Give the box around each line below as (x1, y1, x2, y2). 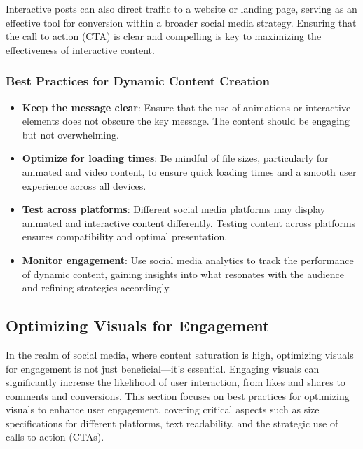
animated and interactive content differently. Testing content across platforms (22, 215, 356, 230)
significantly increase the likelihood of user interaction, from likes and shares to (6, 375, 345, 389)
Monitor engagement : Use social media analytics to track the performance (22, 252, 354, 267)
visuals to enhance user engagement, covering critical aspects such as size (6, 402, 320, 417)
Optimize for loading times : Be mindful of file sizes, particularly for (22, 151, 329, 165)
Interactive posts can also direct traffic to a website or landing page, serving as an (6, 1, 357, 15)
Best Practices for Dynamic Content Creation (6, 72, 270, 90)
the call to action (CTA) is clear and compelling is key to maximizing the (6, 29, 322, 43)
